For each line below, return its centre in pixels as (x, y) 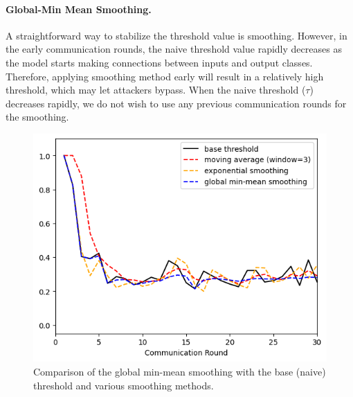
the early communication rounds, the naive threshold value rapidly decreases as (174, 49)
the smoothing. (37, 117)
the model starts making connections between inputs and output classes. (159, 62)
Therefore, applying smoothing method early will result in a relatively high (165, 76)
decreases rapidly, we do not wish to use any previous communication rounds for (176, 103)
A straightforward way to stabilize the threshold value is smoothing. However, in (176, 35)
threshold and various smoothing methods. (124, 385)
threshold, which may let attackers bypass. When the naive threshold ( (156, 90)
